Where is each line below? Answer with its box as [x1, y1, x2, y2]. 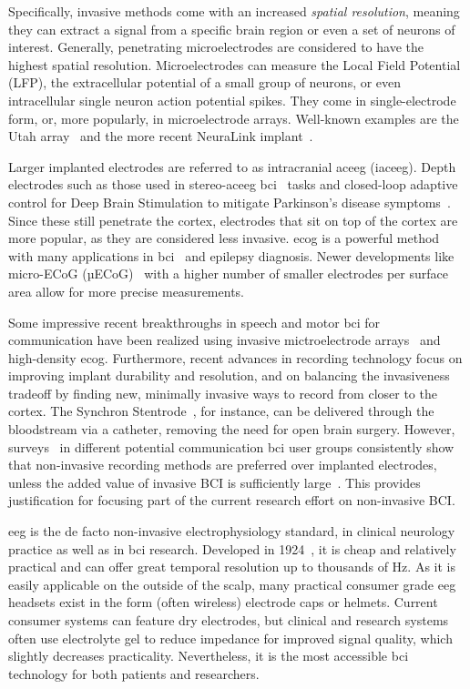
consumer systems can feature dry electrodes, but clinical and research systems [8, 611, 449, 629]
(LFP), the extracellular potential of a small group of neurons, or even [8, 73, 402, 92]
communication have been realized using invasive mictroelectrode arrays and [8, 330, 441, 350]
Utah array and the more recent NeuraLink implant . [8, 127, 313, 146]
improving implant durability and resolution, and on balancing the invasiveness [8, 366, 450, 385]
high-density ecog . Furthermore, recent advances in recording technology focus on [8, 348, 463, 367]
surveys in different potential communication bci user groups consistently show [8, 437, 455, 456]
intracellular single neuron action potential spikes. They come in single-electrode [8, 90, 456, 109]
